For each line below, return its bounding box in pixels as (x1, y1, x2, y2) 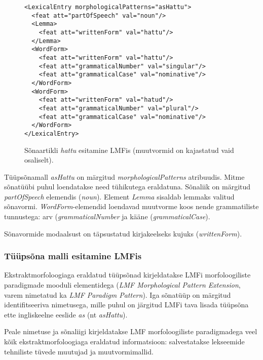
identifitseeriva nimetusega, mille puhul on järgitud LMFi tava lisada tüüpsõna (4, 299, 249, 310)
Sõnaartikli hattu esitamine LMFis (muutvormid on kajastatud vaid (24, 144, 234, 155)
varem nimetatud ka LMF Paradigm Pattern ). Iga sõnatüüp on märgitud (4, 289, 231, 300)
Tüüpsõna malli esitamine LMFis (4, 250, 142, 262)
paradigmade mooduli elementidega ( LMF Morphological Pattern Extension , (4, 279, 241, 290)
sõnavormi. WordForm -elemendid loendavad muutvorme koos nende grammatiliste (4, 201, 259, 212)
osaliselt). (24, 154, 54, 165)
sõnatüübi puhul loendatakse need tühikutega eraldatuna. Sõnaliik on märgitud (4, 181, 251, 192)
